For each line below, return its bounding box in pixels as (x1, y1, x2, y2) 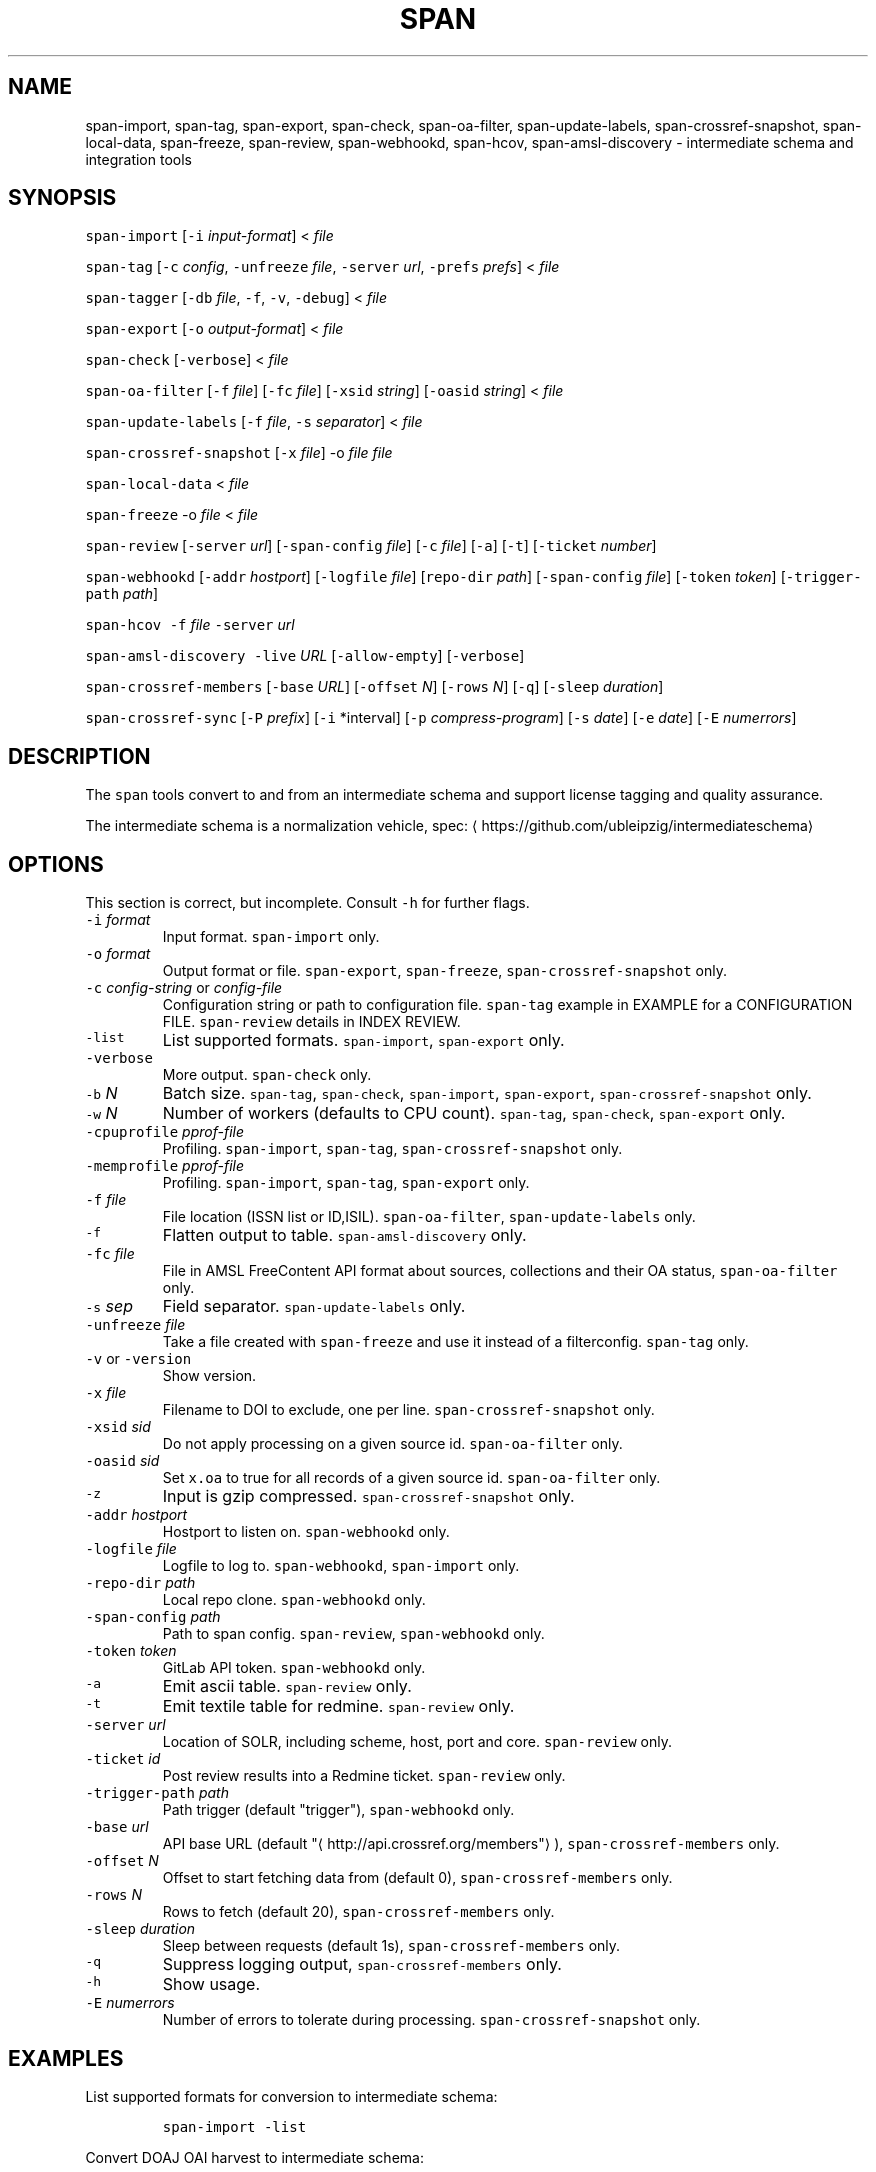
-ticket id (85, 1750, 161, 1768)
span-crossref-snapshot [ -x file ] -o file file (85, 444, 393, 462)
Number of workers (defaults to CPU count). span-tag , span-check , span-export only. (162, 1103, 786, 1124)
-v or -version (85, 1350, 192, 1368)
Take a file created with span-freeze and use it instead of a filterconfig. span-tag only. (162, 1333, 749, 1351)
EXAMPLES (8, 2045, 124, 2071)
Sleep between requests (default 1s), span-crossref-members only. (162, 1937, 621, 1955)
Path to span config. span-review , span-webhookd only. (162, 1625, 545, 1643)
